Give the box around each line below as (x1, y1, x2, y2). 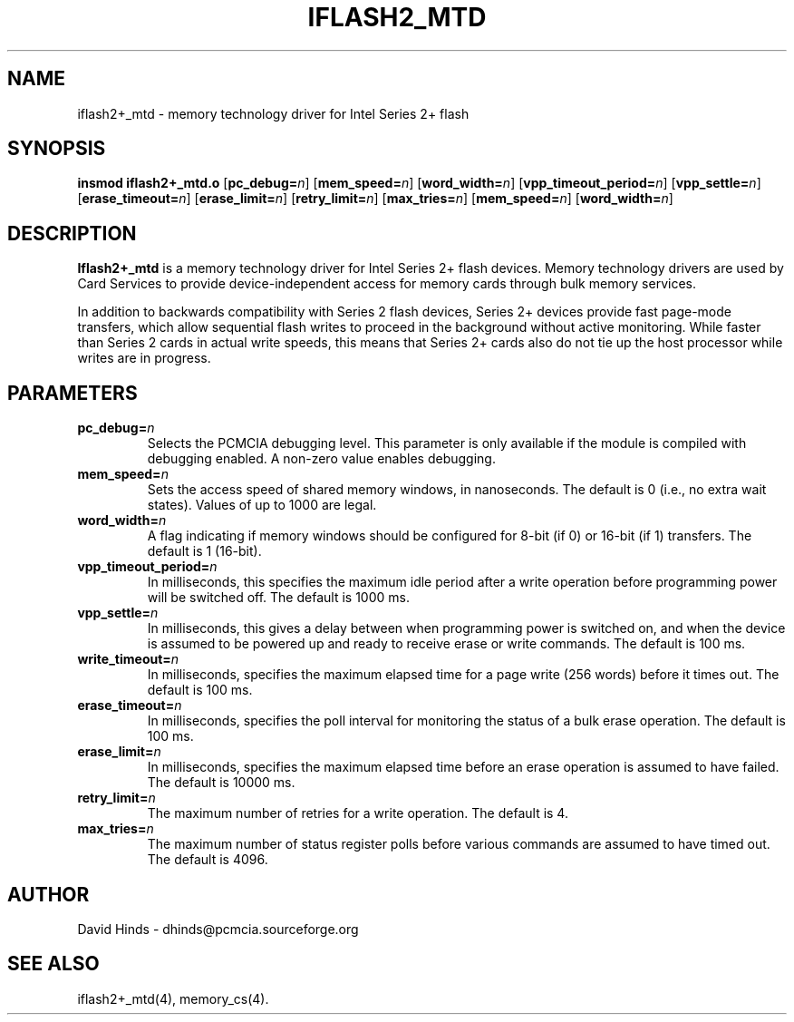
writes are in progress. (77, 350, 211, 366)
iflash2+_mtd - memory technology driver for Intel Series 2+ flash (77, 105, 470, 122)
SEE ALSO (7, 952, 100, 976)
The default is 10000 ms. (147, 774, 295, 791)
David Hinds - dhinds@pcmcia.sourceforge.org (77, 920, 359, 937)
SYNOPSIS (7, 137, 106, 161)
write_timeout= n (77, 651, 179, 667)
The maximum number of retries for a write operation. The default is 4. (147, 805, 568, 822)
